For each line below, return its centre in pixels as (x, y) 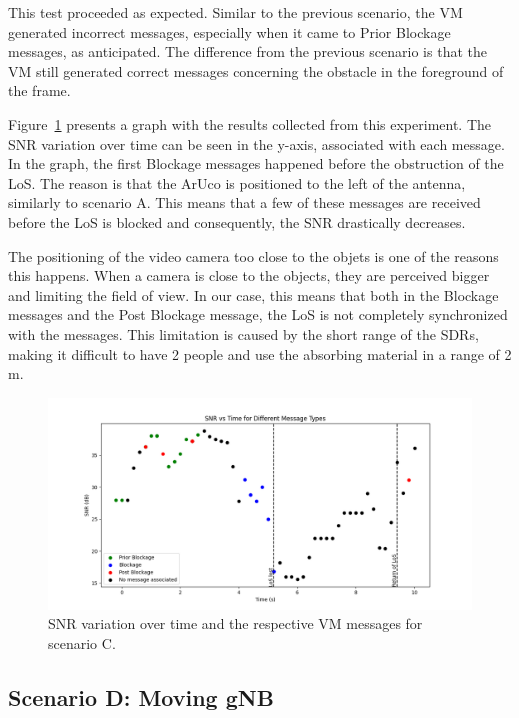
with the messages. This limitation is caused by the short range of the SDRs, (243, 333)
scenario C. (82, 642)
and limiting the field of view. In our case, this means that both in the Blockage (253, 294)
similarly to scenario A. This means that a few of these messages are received (244, 202)
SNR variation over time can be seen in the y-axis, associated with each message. (256, 143)
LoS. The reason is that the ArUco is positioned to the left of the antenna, (237, 182)
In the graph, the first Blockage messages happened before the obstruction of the (256, 163)
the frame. (39, 90)
